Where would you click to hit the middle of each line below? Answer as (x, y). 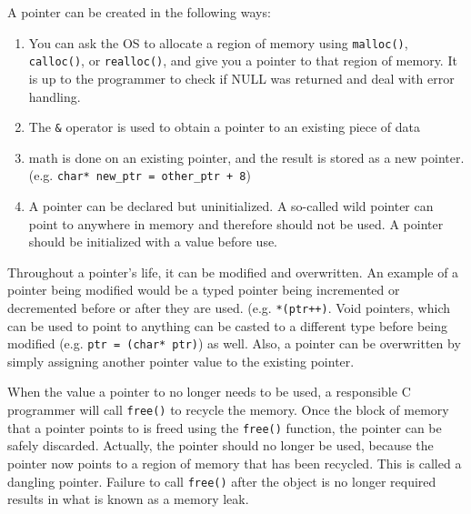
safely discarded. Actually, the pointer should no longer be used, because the (220, 445)
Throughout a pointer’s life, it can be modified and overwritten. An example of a (233, 272)
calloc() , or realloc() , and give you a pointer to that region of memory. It (243, 60)
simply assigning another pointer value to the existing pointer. (181, 361)
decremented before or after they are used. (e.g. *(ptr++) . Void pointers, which (229, 307)
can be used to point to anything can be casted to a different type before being (228, 325)
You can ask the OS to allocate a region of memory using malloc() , (218, 42)
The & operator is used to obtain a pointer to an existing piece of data (225, 127)
